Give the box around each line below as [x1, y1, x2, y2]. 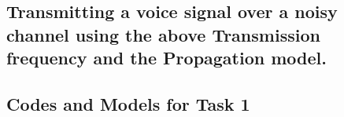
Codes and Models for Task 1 [6, 91, 250, 115]
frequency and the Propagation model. [6, 46, 327, 70]
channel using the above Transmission [6, 22, 320, 46]
